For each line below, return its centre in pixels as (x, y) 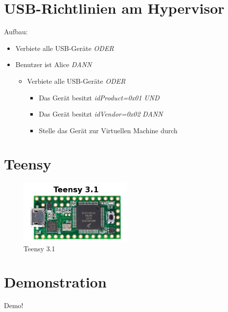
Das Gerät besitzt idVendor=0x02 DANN (101, 114)
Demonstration (55, 282)
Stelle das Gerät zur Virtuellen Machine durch (108, 130)
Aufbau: (16, 32)
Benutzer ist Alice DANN (54, 64)
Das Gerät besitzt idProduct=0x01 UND (99, 97)
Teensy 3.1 (39, 248)
